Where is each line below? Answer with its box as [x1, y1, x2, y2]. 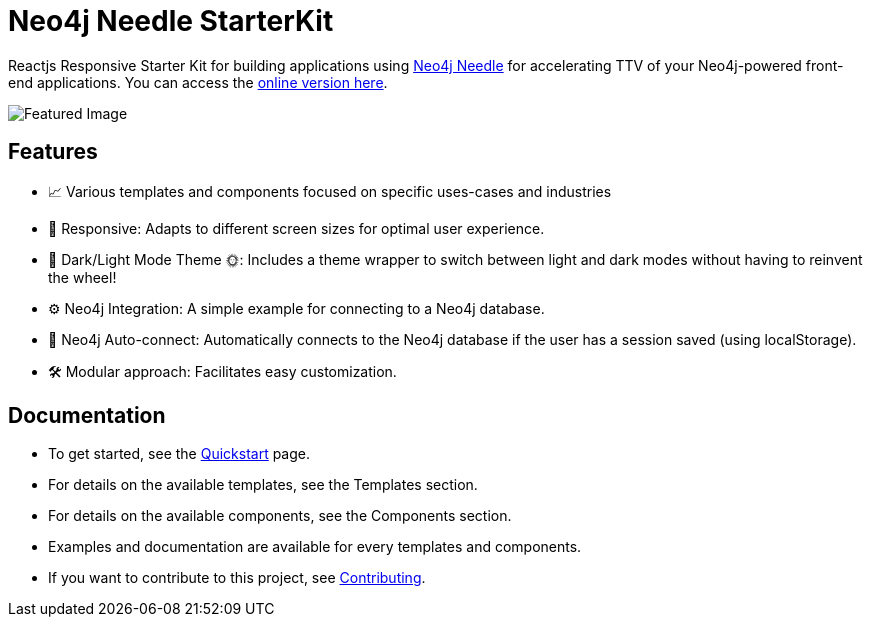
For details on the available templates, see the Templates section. [48, 476, 478, 494]
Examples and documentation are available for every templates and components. [48, 538, 582, 556]
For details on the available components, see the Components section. [48, 507, 512, 525]
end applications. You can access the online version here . [8, 73, 388, 91]
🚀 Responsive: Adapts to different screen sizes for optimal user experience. [48, 219, 545, 237]
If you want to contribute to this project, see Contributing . [48, 569, 426, 587]
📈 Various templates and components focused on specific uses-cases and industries [48, 182, 612, 200]
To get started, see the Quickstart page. [48, 445, 311, 463]
